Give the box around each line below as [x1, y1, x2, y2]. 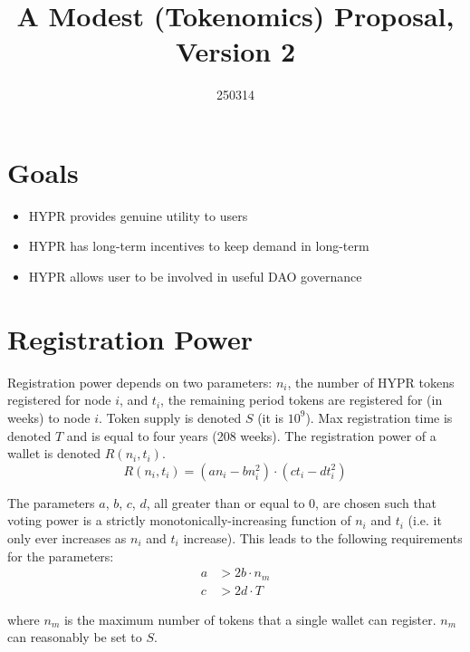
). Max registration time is [305, 407, 453, 427]
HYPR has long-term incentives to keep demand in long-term [28, 236, 369, 255]
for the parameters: [7, 546, 114, 565]
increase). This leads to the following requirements [183, 528, 463, 547]
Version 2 [175, 33, 296, 70]
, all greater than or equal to [146, 493, 305, 512]
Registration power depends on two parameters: [7, 372, 273, 391]
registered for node [7, 390, 111, 409]
